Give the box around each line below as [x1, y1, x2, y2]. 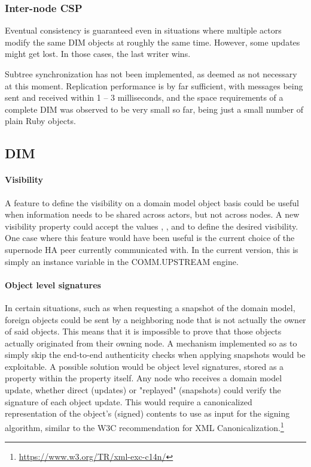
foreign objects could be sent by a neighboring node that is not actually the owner [5, 313, 306, 326]
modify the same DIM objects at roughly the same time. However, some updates [5, 35, 300, 48]
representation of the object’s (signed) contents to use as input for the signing [5, 407, 290, 420]
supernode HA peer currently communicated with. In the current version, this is [5, 243, 298, 255]
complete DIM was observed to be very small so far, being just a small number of [5, 103, 303, 115]
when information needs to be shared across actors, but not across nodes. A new [5, 208, 300, 221]
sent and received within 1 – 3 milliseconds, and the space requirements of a [5, 91, 283, 104]
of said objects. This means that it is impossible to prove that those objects [5, 325, 282, 338]
